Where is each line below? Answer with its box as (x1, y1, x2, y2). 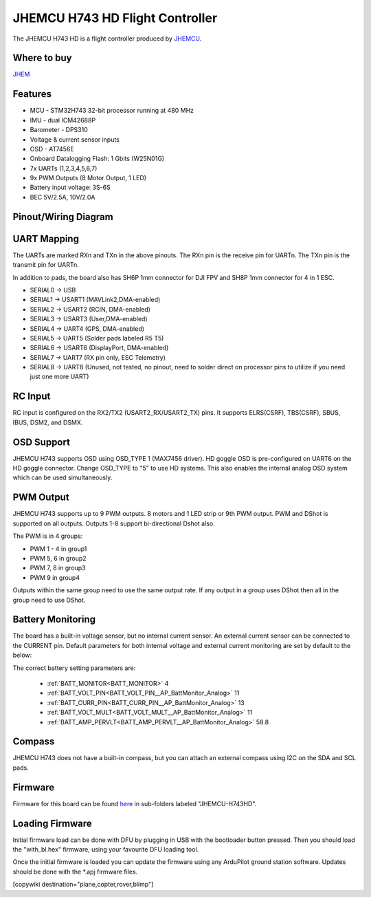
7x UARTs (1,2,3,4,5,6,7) (30, 164, 98, 172)
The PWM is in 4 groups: (12, 532, 83, 540)
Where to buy (12, 52, 72, 64)
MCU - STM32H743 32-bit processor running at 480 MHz (30, 107, 194, 115)
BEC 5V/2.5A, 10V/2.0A (30, 193, 95, 201)
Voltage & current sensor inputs (30, 135, 120, 144)
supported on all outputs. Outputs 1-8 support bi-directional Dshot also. (12, 519, 216, 528)
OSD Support (12, 436, 70, 448)
